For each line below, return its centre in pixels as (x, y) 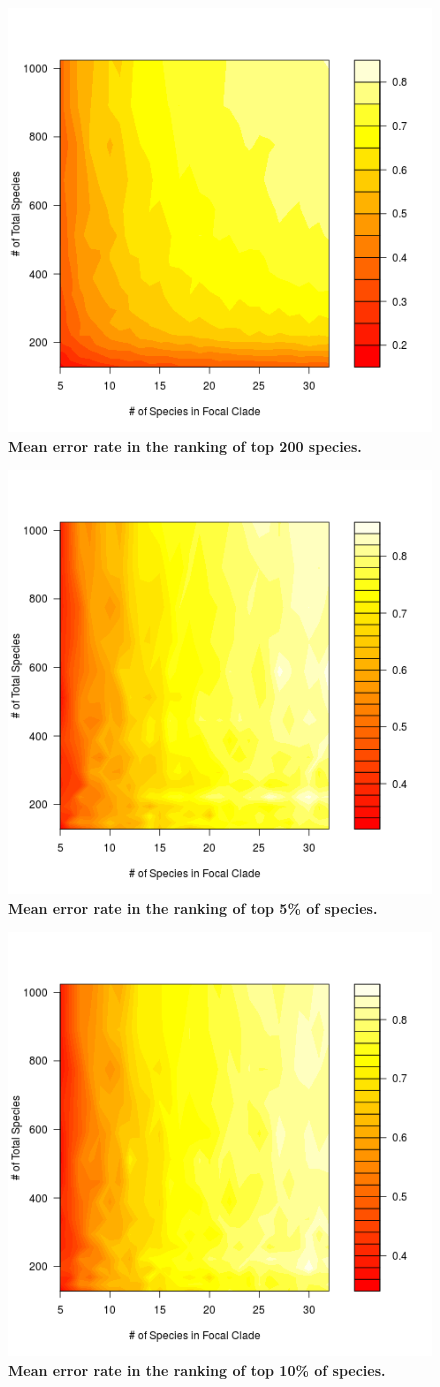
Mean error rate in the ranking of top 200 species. (185, 445)
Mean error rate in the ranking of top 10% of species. (197, 1369)
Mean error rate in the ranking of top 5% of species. (193, 907)
